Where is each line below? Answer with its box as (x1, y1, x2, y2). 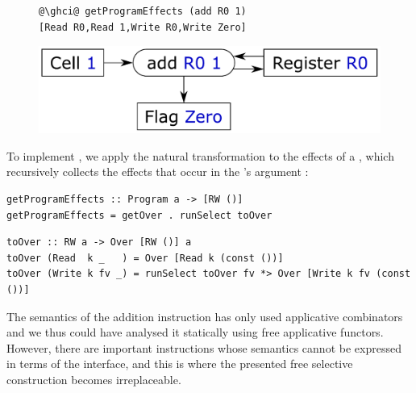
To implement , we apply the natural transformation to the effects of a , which (6, 147, 394, 164)
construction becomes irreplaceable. (6, 370, 181, 387)
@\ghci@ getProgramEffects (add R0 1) (39, 6, 247, 17)
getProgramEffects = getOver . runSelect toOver (6, 209, 272, 221)
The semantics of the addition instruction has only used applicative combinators (6, 307, 403, 324)
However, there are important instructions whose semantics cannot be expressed (6, 339, 401, 356)
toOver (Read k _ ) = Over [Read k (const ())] (6, 252, 284, 264)
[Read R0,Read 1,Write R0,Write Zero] (39, 21, 247, 33)
